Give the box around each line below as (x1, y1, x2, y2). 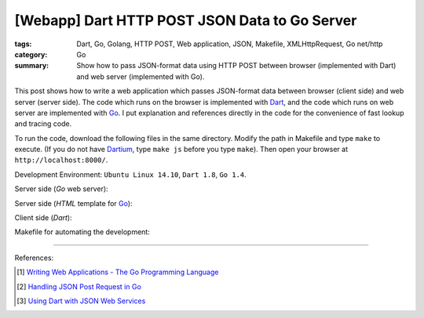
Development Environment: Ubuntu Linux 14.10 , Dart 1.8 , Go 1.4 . (14, 169, 247, 179)
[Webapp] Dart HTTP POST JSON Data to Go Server (14, 12, 357, 29)
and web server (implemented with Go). (76, 71, 205, 81)
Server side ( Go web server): (14, 184, 109, 193)
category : (14, 49, 48, 59)
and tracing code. (14, 119, 72, 128)
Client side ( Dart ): (14, 213, 72, 222)
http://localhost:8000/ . (14, 155, 108, 164)
